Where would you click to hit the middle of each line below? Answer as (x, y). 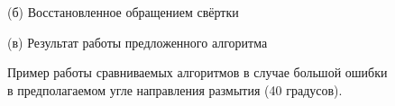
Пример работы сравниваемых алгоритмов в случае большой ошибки (197, 72)
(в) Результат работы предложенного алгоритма (138, 42)
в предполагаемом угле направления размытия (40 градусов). (175, 89)
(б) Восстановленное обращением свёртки (123, 12)
